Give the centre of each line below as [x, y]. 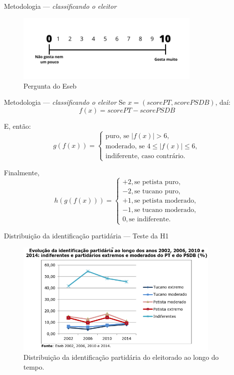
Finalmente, [22, 172]
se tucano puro [156, 191]
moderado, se [125, 146]
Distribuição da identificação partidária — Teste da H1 [86, 236]
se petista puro [156, 182]
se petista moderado [164, 200]
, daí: [223, 102]
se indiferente [149, 219]
